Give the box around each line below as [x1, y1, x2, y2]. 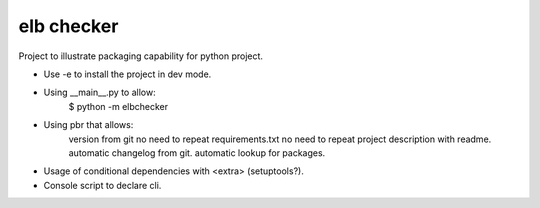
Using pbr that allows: [43, 119, 134, 131]
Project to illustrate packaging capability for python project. [18, 50, 264, 62]
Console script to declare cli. [43, 179, 162, 191]
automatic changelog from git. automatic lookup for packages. [68, 146, 326, 159]
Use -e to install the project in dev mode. [43, 68, 212, 80]
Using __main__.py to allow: [43, 86, 156, 99]
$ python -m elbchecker [68, 100, 169, 112]
